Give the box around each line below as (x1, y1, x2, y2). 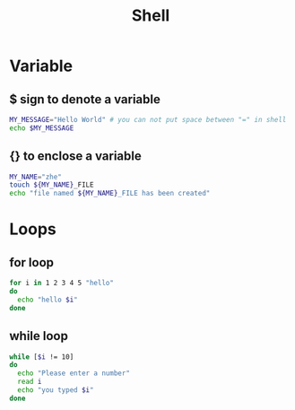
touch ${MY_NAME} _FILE (9, 180, 94, 189)
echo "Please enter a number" (17, 369, 130, 378)
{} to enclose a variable (9, 149, 142, 164)
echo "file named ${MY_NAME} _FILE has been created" (9, 189, 211, 198)
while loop (9, 328, 69, 344)
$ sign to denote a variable (9, 92, 161, 107)
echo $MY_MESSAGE (9, 123, 74, 133)
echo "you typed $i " (17, 386, 94, 395)
